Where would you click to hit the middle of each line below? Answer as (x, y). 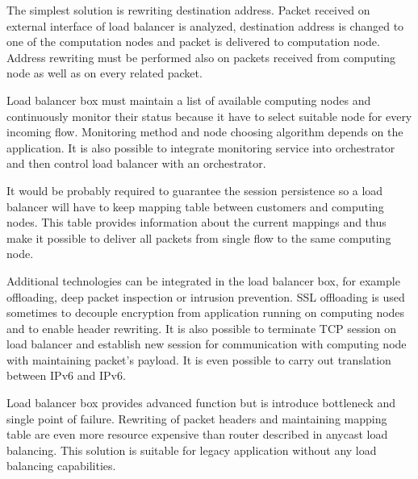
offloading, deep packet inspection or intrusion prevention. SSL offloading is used (206, 296)
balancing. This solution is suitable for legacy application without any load (192, 450)
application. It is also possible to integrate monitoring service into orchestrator (201, 147)
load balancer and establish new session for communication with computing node (207, 344)
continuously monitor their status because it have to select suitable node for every (209, 116)
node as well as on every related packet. (104, 73)
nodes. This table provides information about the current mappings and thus (196, 222)
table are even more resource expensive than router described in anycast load (197, 434)
